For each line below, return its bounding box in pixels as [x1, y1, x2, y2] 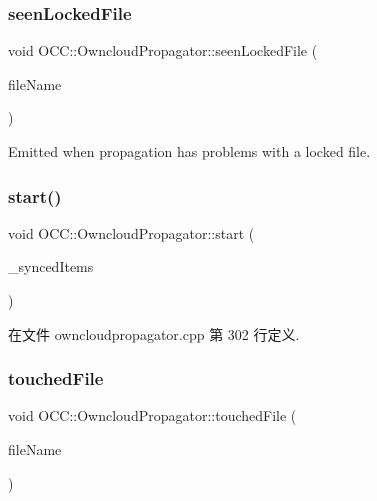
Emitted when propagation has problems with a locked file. [8, 141, 371, 161]
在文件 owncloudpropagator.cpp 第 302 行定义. [8, 323, 300, 344]
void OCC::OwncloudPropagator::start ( [8, 222, 255, 243]
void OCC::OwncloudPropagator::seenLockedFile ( [8, 40, 318, 61]
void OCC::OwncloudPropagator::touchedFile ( [8, 405, 297, 426]
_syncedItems [8, 256, 94, 277]
